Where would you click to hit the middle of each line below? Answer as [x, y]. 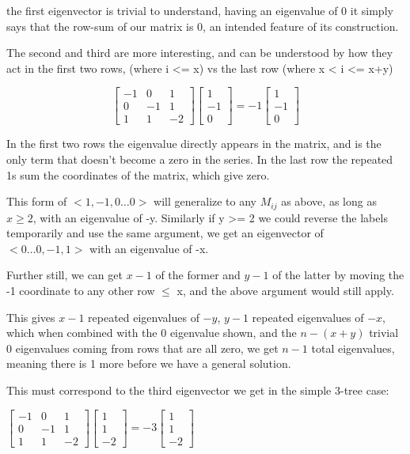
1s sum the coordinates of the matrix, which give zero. [138, 174]
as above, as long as [329, 201]
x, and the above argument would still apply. [285, 291]
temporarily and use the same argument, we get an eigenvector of [165, 233]
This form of [37, 201]
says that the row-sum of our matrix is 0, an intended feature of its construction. [203, 26]
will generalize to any [205, 201]
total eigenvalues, [353, 348]
